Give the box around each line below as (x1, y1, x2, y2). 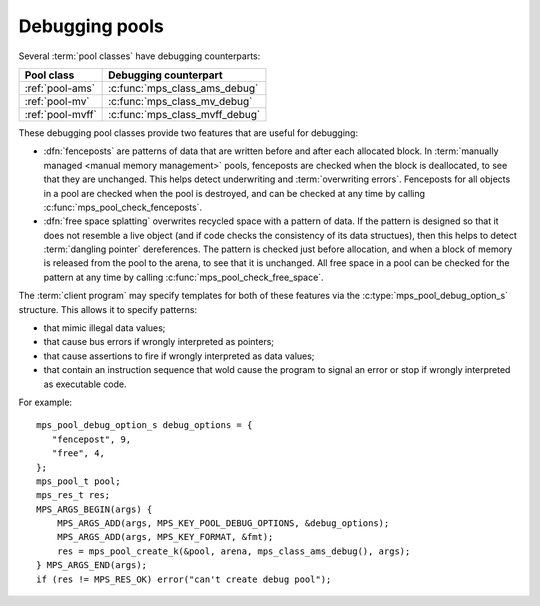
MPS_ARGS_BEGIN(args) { (36, 503, 153, 515)
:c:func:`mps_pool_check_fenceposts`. (43, 201, 203, 213)
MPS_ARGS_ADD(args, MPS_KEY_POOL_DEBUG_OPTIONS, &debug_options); (56, 518, 390, 529)
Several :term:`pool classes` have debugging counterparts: (18, 50, 261, 62)
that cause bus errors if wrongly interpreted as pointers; (43, 336, 275, 348)
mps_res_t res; (36, 490, 111, 501)
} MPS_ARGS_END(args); (36, 560, 148, 571)
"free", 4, (51, 448, 105, 459)
